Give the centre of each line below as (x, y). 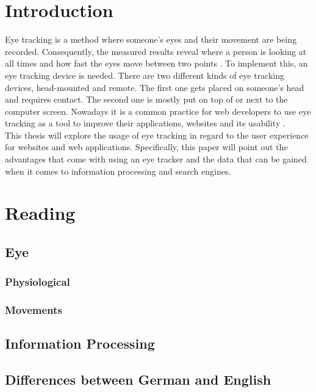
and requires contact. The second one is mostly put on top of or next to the (146, 99)
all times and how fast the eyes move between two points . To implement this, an (156, 63)
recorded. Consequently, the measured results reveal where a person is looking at (156, 51)
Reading (40, 213)
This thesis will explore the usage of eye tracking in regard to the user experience (157, 135)
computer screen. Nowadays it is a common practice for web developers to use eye (158, 111)
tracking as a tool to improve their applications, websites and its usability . (145, 123)
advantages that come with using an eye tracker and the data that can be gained (156, 159)
